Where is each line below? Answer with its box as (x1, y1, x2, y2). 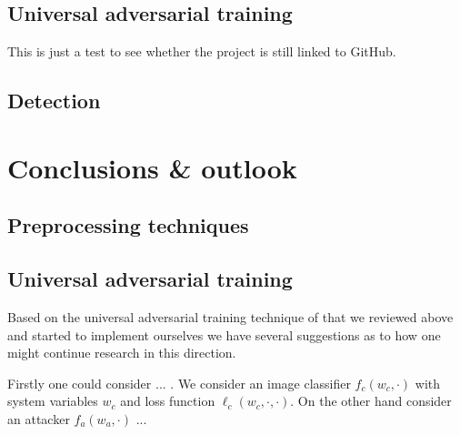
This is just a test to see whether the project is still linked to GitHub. (7, 42, 396, 61)
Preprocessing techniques (7, 211, 249, 239)
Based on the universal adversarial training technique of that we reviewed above (7, 307, 454, 326)
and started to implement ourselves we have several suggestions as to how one (7, 325, 441, 344)
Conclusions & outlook (7, 148, 297, 186)
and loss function (120, 391, 215, 410)
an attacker (7, 409, 70, 428)
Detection (7, 86, 101, 115)
